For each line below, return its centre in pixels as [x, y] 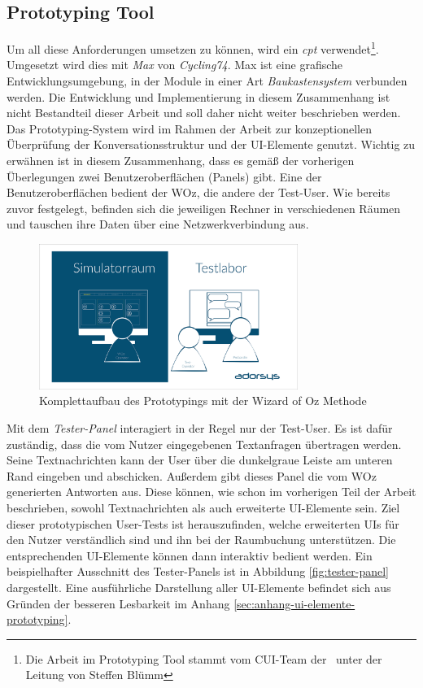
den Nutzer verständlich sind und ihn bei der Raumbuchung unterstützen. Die [201, 540]
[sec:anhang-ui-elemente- [294, 603]
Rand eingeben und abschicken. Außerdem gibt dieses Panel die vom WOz [192, 475]
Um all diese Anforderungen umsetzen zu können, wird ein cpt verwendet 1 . [193, 48]
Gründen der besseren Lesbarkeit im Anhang [118, 603]
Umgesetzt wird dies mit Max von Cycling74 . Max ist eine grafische [174, 65]
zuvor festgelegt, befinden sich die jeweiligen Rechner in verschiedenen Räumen [204, 208]
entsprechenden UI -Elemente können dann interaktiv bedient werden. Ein [190, 555]
